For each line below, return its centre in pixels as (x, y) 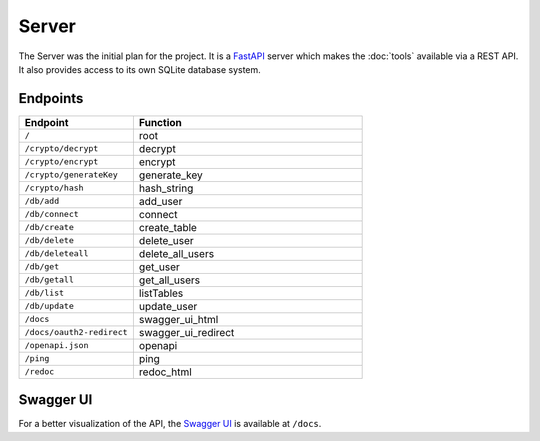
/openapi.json (56, 345)
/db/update (49, 306)
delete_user (166, 240)
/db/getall (49, 280)
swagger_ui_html (178, 319)
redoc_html (165, 372)
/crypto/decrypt (61, 148)
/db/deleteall (56, 253)
